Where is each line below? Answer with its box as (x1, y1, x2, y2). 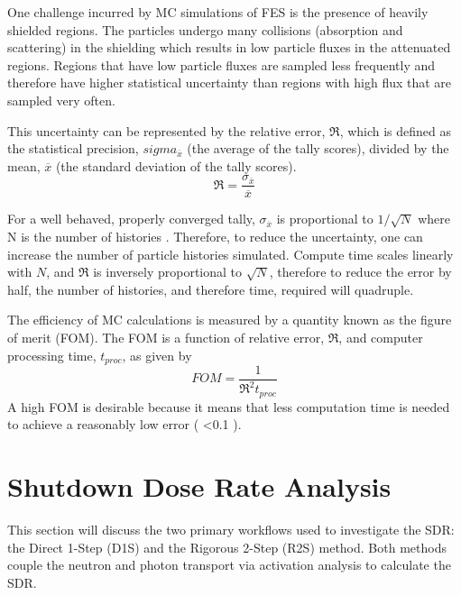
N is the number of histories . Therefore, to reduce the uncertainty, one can (7, 227, 423, 245)
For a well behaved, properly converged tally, (7, 209, 255, 228)
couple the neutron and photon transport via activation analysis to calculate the (7, 555, 451, 574)
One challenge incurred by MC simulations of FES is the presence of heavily (7, 3, 429, 21)
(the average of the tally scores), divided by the (187, 139, 449, 158)
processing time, (7, 345, 97, 364)
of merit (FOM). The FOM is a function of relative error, (7, 327, 325, 346)
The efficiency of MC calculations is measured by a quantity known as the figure (7, 310, 452, 329)
